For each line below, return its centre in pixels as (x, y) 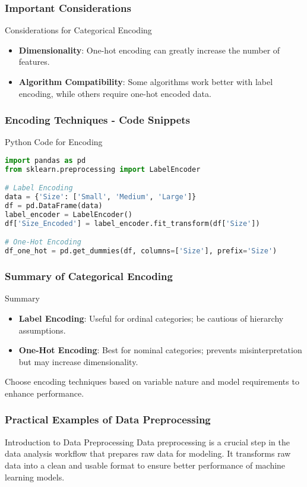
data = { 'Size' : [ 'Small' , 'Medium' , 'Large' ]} (101, 197)
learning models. (35, 477)
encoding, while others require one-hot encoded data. (115, 93)
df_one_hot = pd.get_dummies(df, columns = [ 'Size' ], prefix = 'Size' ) (141, 251)
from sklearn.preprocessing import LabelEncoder (103, 169)
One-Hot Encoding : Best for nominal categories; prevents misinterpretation (160, 350)
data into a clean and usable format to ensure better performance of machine (145, 465)
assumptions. (42, 330)
